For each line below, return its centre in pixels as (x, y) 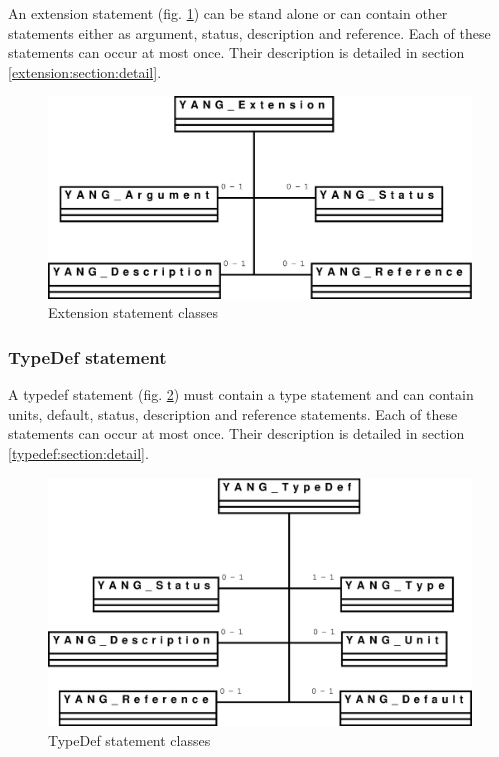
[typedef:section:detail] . (78, 453)
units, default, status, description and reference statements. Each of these (233, 413)
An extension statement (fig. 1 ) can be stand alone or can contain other (228, 13)
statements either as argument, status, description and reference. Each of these (249, 32)
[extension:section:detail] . (85, 71)
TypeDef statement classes (129, 739)
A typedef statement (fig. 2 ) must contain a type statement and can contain (241, 394)
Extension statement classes (133, 312)
